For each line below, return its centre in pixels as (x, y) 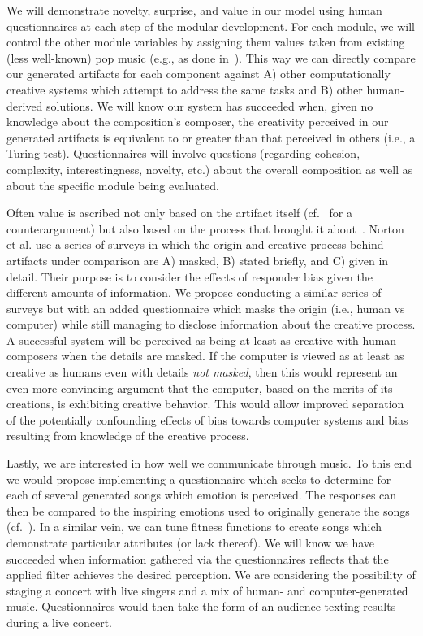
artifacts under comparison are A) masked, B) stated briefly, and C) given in (198, 260)
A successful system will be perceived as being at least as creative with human (202, 340)
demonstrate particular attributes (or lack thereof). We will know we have (191, 542)
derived (25, 105)
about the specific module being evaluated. (113, 185)
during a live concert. (59, 622)
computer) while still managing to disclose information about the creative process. (211, 324)
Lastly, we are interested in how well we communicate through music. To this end (209, 463)
